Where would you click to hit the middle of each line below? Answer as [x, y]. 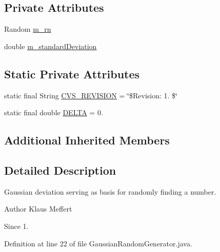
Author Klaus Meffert [38, 209]
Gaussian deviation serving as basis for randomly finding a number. [110, 191]
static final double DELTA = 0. [54, 112]
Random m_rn [28, 29]
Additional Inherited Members [87, 140]
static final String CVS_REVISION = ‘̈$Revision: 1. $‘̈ [91, 95]
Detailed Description [60, 170]
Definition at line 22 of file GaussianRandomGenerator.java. [98, 243]
